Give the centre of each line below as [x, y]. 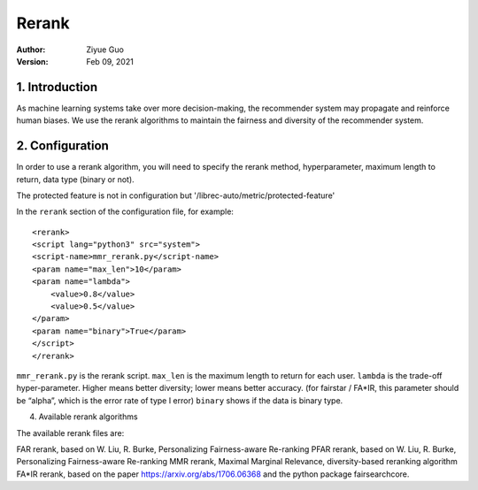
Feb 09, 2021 [110, 61]
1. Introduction [57, 87]
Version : [32, 61]
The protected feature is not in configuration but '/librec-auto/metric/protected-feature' [176, 195]
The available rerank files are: [70, 433]
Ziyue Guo [105, 50]
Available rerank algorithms [88, 417]
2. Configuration [63, 146]
